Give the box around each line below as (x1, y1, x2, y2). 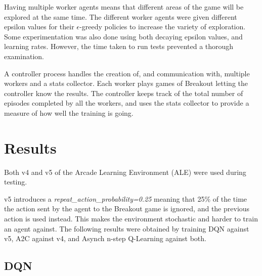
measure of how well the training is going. (4, 107, 134, 118)
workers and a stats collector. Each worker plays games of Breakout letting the (4, 78, 248, 88)
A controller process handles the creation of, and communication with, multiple (4, 68, 250, 78)
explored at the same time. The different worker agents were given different (4, 11, 237, 22)
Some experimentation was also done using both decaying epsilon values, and (4, 31, 243, 41)
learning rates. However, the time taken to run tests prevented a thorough (4, 41, 234, 52)
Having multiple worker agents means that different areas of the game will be (4, 2, 244, 12)
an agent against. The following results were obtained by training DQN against (4, 223, 249, 234)
